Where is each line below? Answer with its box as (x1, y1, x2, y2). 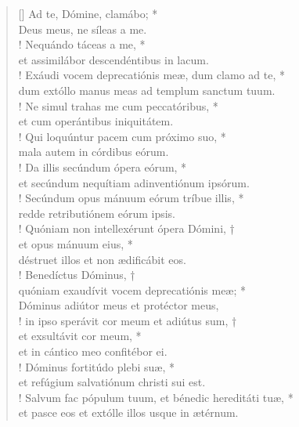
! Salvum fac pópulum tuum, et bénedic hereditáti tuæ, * (18, 389, 294, 405)
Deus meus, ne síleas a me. (18, 20, 147, 37)
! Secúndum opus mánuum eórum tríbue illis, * (18, 190, 244, 206)
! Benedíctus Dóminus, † (18, 266, 135, 283)
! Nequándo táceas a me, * (18, 36, 146, 52)
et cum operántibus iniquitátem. (18, 113, 174, 129)
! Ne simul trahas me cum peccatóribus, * (18, 97, 218, 114)
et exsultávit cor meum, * (18, 327, 142, 344)
